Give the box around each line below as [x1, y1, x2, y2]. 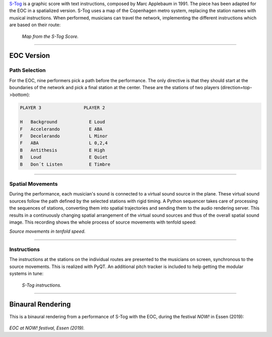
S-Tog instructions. [22, 282, 61, 288]
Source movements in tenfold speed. [9, 228, 86, 234]
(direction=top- [220, 85, 252, 91]
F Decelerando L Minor [20, 133, 108, 139]
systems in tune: [9, 271, 44, 277]
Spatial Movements [9, 180, 58, 187]
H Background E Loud [20, 119, 105, 125]
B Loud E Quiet [20, 154, 108, 160]
